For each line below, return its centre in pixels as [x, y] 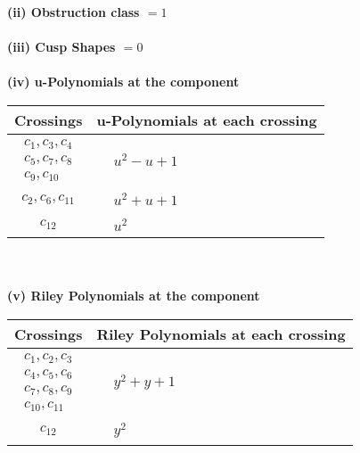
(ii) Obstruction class [74, 12]
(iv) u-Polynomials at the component [123, 82]
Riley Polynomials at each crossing [221, 334]
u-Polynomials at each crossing [207, 119]
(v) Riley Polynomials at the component [134, 296]
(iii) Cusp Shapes [61, 47]
